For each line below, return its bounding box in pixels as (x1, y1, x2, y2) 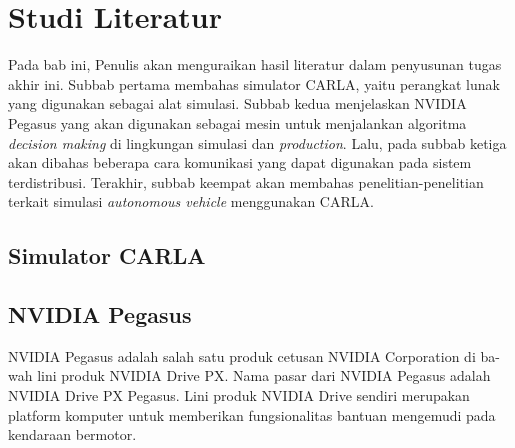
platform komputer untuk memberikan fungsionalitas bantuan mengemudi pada (8, 404, 496, 425)
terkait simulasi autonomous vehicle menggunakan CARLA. (8, 191, 374, 212)
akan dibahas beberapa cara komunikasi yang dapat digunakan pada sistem (8, 152, 472, 173)
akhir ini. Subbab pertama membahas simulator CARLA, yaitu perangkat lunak (8, 73, 500, 94)
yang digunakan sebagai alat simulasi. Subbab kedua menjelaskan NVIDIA (8, 93, 467, 114)
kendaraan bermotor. (8, 424, 137, 445)
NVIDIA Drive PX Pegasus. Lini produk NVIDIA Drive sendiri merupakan (8, 385, 470, 406)
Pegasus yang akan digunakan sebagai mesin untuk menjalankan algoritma (8, 112, 467, 133)
